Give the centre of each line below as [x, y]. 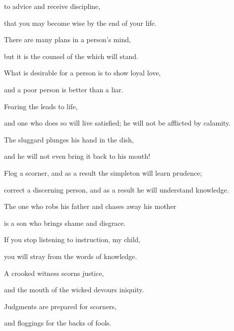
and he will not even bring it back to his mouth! [77, 156]
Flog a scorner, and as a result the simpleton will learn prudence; [103, 172]
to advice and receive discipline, [52, 6]
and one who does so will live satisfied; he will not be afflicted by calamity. [117, 123]
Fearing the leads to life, [41, 106]
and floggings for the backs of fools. [58, 323]
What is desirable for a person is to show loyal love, [83, 73]
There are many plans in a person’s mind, [67, 39]
